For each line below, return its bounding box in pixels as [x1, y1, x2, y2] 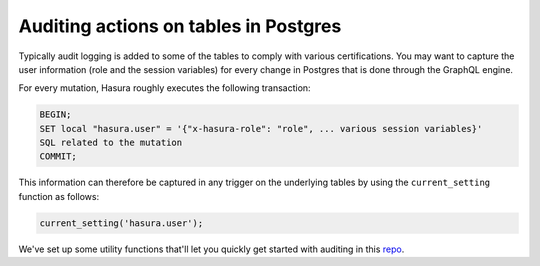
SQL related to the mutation [39, 137, 183, 149]
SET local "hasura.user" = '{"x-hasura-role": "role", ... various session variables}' [39, 123, 483, 134]
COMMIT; [39, 151, 77, 162]
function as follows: [18, 190, 100, 202]
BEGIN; [39, 109, 72, 120]
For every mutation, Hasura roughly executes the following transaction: [18, 82, 311, 94]
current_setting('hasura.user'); [39, 217, 204, 229]
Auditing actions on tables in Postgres [18, 15, 342, 37]
